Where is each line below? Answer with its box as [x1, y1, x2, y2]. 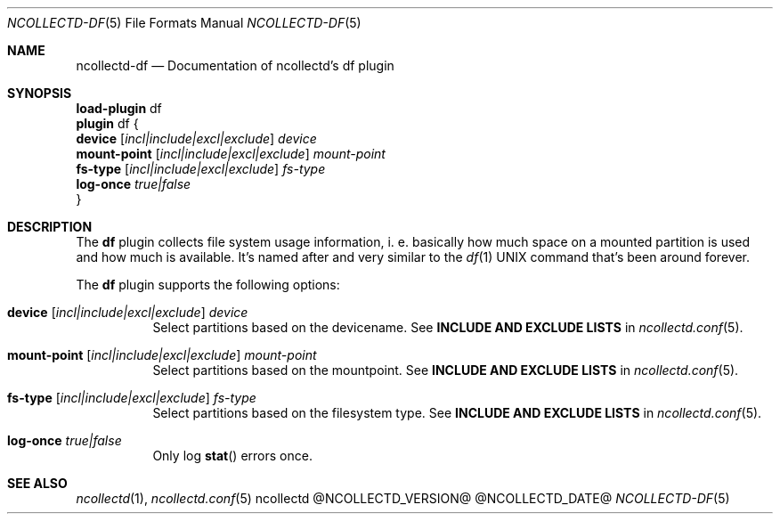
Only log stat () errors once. [152, 448, 313, 463]
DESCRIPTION [7, 219, 93, 234]
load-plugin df [76, 101, 162, 116]
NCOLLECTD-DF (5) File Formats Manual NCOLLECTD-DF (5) [7, 15, 362, 30]
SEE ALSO [7, 476, 68, 491]
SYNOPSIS [7, 85, 72, 101]
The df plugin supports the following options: [76, 277, 340, 292]
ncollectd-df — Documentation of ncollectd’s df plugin [76, 58, 394, 73]
